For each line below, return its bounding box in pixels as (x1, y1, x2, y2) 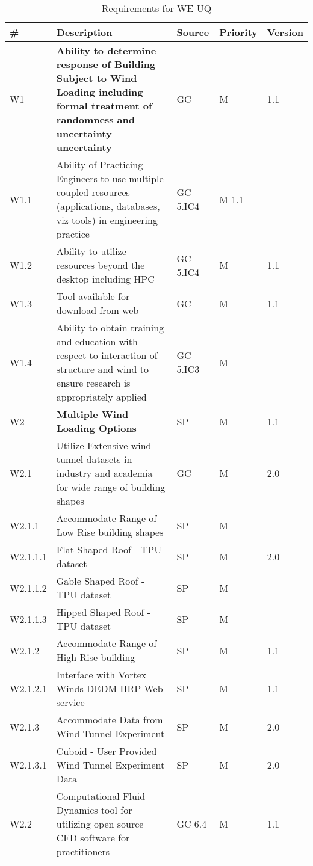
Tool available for (56, 289, 130, 303)
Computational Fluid (56, 789, 146, 803)
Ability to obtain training (56, 321, 164, 334)
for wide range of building (56, 480, 166, 494)
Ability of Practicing (56, 158, 143, 171)
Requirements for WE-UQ (101, 1, 212, 15)
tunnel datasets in (56, 452, 132, 466)
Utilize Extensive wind (56, 438, 152, 452)
